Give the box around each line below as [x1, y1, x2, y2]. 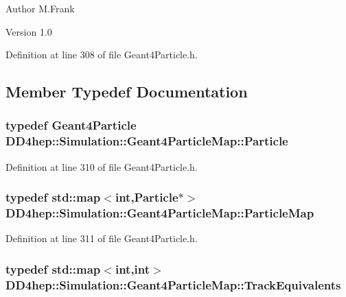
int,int [115, 260, 150, 277]
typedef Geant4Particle [5, 117, 137, 134]
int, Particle [115, 189, 178, 206]
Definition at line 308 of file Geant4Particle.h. [5, 47, 198, 62]
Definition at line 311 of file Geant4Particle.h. [5, 231, 198, 246]
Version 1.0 [5, 24, 52, 38]
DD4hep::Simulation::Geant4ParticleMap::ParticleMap [5, 204, 314, 222]
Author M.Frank [5, 1, 75, 15]
